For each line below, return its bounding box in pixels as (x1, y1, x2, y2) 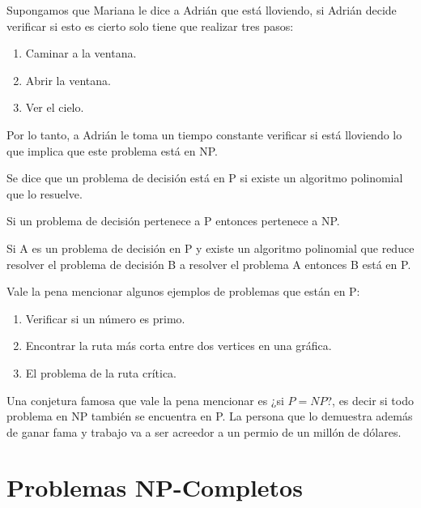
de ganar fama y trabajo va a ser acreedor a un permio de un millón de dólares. (6, 423, 402, 440)
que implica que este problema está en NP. (6, 142, 218, 159)
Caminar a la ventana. (25, 45, 137, 62)
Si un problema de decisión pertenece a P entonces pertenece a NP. (6, 212, 340, 229)
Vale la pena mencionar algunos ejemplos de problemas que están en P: (6, 283, 360, 300)
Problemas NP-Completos (6, 471, 303, 504)
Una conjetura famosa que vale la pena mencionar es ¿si (6, 391, 284, 408)
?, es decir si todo (326, 391, 414, 408)
